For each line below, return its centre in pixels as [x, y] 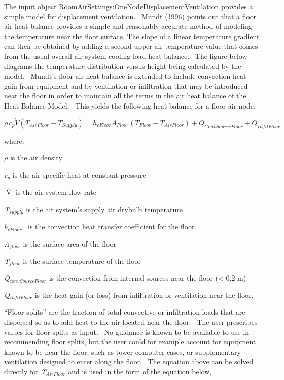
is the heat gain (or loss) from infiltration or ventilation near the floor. [144, 295]
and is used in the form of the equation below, [140, 371]
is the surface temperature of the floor [82, 261]
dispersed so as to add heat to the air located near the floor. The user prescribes [131, 322]
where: [14, 140]
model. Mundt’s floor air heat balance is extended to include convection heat [125, 76]
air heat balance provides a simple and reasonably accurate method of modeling [128, 26]
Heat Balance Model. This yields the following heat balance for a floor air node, [130, 105]
